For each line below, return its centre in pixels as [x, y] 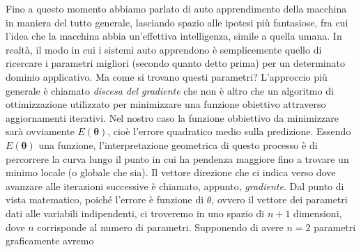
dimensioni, [318, 213]
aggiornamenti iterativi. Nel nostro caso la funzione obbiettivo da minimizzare [172, 117]
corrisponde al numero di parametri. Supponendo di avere [160, 227]
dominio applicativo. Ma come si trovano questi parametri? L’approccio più [167, 76]
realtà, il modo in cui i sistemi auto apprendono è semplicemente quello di [164, 49]
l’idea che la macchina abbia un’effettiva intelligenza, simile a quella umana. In [174, 36]
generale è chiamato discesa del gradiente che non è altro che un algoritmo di [170, 90]
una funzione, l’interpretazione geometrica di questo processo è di [178, 144]
